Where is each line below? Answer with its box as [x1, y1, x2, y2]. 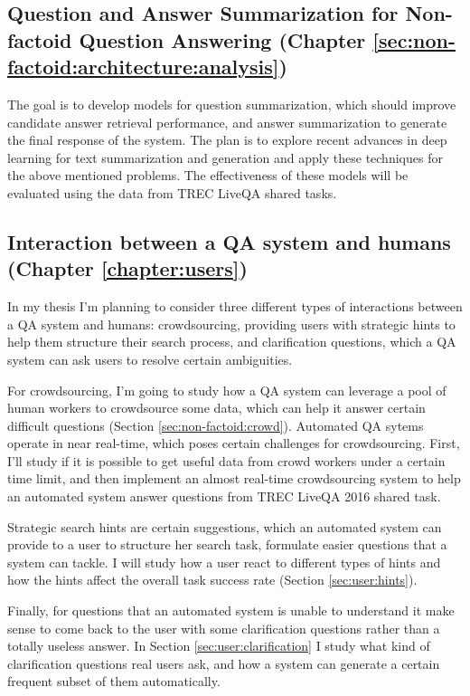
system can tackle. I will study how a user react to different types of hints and [7, 552, 441, 571]
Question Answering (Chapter [79, 25, 366, 53]
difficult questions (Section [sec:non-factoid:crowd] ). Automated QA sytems [7, 415, 424, 434]
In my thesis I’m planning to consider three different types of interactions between [7, 297, 463, 316]
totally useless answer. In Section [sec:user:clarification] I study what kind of [7, 636, 430, 655]
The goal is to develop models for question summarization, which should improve [7, 94, 456, 113]
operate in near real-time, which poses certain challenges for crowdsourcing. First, [7, 434, 460, 453]
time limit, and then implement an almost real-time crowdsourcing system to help [7, 469, 461, 488]
